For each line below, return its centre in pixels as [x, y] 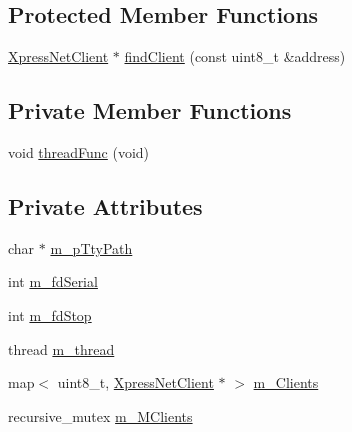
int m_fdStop [50, 314]
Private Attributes [105, 205]
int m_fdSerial [53, 281]
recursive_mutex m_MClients [100, 415]
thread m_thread [61, 348]
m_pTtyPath [91, 247]
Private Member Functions [150, 110]
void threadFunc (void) [79, 152]
